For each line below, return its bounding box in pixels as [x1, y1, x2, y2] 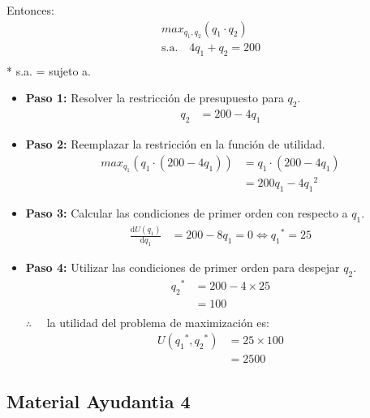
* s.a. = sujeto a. [6, 62, 91, 79]
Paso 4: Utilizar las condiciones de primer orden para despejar [25, 258, 340, 275]
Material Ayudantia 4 [6, 388, 191, 413]
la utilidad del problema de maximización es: [46, 313, 269, 330]
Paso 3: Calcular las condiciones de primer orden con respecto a [25, 205, 348, 222]
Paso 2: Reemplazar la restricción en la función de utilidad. [25, 136, 325, 153]
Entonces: [6, 2, 54, 18]
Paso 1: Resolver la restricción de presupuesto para [25, 89, 284, 106]
